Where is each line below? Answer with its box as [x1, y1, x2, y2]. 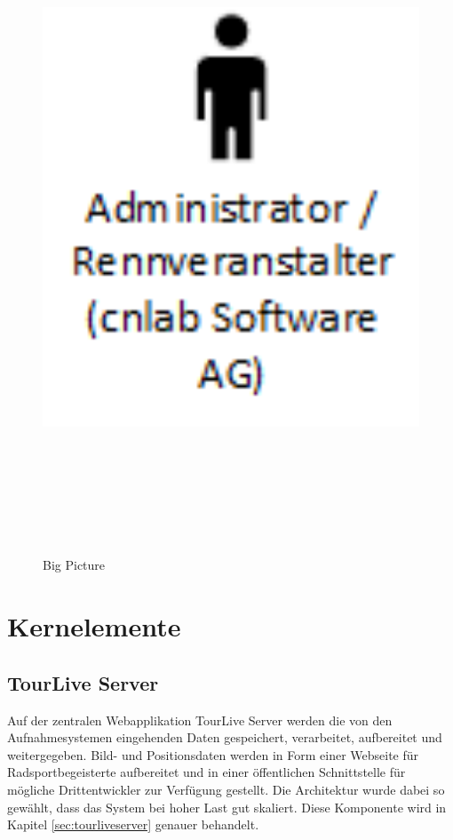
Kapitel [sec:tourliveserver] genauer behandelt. [7, 815, 259, 834]
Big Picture [43, 556, 106, 574]
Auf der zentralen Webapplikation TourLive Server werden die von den [7, 710, 393, 729]
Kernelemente [7, 608, 181, 644]
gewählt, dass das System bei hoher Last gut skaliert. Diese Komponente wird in [7, 797, 447, 816]
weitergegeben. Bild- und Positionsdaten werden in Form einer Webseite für [7, 745, 419, 764]
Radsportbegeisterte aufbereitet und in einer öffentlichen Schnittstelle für [7, 763, 406, 781]
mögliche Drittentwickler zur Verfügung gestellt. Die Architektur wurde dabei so [7, 780, 445, 799]
